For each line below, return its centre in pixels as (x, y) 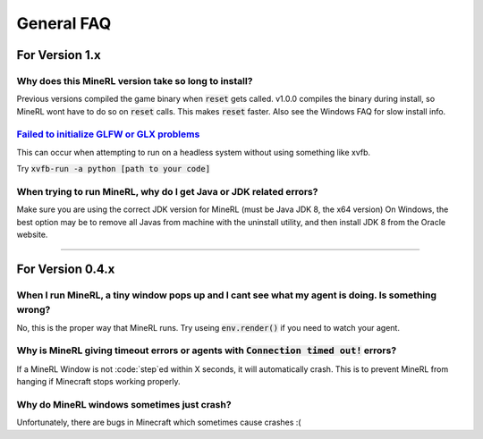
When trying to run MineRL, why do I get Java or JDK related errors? (167, 192)
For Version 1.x (59, 55)
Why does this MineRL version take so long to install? (135, 80)
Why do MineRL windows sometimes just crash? (124, 404)
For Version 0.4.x (66, 269)
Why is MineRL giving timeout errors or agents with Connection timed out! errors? (207, 350)
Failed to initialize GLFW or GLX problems (108, 134)
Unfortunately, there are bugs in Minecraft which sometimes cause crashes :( (159, 422)
